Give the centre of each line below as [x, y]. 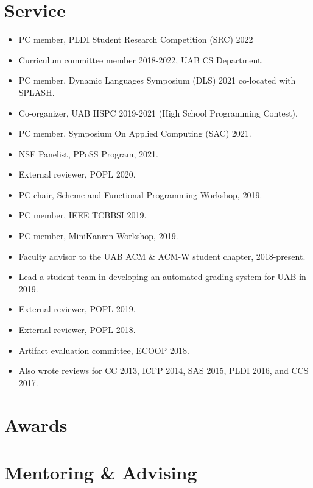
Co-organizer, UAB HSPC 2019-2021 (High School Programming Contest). [158, 113]
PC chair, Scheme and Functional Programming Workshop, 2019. [140, 194]
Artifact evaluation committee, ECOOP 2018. [104, 350]
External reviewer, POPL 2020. [77, 174]
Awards [36, 424]
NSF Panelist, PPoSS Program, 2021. [88, 153]
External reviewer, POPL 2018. [77, 330]
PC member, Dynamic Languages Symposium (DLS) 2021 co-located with [157, 80]
